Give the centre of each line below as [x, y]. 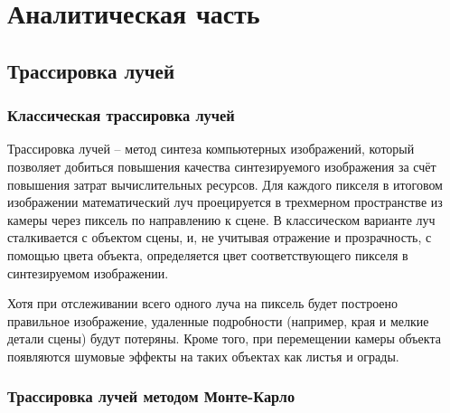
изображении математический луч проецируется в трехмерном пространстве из [225, 202]
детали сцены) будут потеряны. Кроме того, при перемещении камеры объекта [224, 338]
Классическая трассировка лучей [121, 115]
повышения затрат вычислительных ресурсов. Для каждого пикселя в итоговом [225, 184]
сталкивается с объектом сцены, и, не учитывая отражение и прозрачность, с [220, 237]
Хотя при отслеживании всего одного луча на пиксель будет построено [203, 303]
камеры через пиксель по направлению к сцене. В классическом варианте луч [221, 219]
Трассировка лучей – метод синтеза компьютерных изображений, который [211, 149]
